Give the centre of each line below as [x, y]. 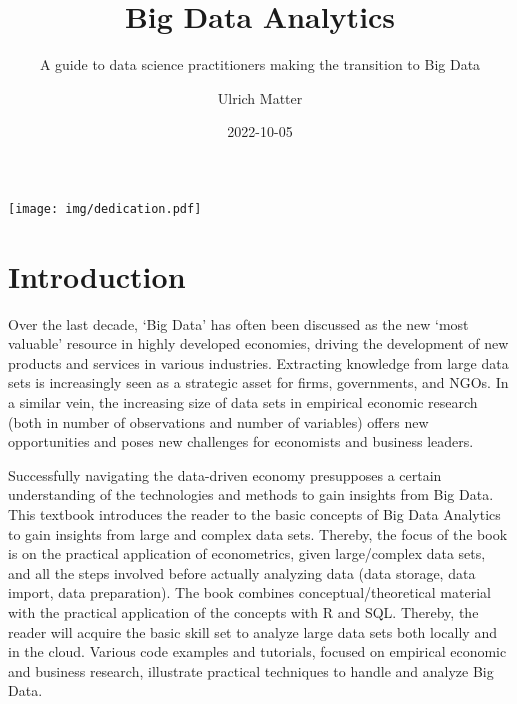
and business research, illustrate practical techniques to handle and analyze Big [251, 670]
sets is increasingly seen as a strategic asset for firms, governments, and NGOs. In [258, 382]
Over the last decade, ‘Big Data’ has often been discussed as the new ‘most [238, 323]
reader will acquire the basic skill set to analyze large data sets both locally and [252, 631]
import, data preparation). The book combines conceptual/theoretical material [249, 592]
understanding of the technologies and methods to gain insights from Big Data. [251, 494]
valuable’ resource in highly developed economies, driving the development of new [258, 343]
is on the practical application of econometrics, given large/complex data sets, [247, 553]
